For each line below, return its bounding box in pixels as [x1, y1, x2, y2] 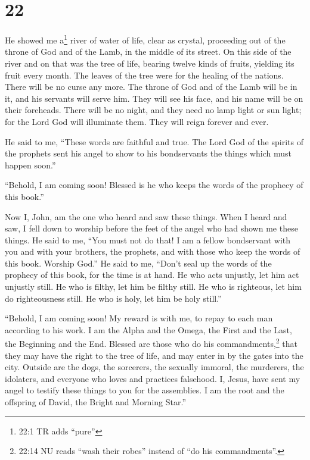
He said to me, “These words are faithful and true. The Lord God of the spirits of [5, 135, 303, 148]
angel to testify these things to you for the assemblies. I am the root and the [5, 384, 284, 396]
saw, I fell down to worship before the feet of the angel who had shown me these [5, 222, 298, 234]
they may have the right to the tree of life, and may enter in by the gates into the [5, 349, 303, 361]
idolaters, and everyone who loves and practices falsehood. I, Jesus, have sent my [5, 372, 300, 384]
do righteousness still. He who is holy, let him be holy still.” [5, 292, 222, 304]
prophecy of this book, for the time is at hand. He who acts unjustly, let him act [5, 268, 299, 281]
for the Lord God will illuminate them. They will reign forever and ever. [5, 115, 269, 127]
